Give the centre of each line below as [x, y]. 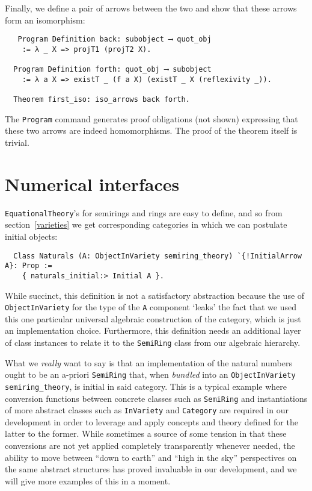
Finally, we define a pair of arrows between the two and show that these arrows [151, 8]
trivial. [17, 142]
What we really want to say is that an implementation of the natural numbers [148, 362]
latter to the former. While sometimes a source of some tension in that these [146, 433]
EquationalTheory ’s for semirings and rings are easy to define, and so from [144, 212]
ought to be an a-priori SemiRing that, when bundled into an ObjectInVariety [150, 374]
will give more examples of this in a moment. [88, 480]
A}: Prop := [29, 266]
